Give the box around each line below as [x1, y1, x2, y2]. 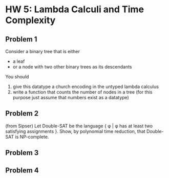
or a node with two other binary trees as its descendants [12, 64, 132, 70]
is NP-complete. [15, 133, 49, 140]
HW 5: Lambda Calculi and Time [5, 4, 144, 15]
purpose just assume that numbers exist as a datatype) [12, 95, 129, 100]
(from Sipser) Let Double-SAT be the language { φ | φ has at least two [5, 123, 153, 129]
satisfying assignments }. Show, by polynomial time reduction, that [5, 128, 146, 134]
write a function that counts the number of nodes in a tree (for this [12, 89, 153, 95]
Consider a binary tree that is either [5, 49, 80, 54]
